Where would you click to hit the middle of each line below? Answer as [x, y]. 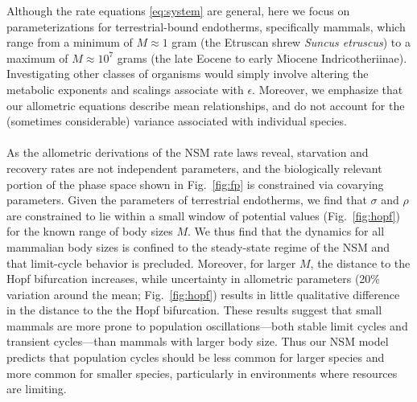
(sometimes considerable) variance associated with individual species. [177, 121]
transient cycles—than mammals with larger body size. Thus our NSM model [198, 341]
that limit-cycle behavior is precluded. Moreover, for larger [151, 263]
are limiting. [37, 389]
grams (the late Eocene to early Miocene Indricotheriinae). [262, 57]
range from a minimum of [70, 42]
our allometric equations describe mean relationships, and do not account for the [206, 105]
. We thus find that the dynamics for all [286, 231]
